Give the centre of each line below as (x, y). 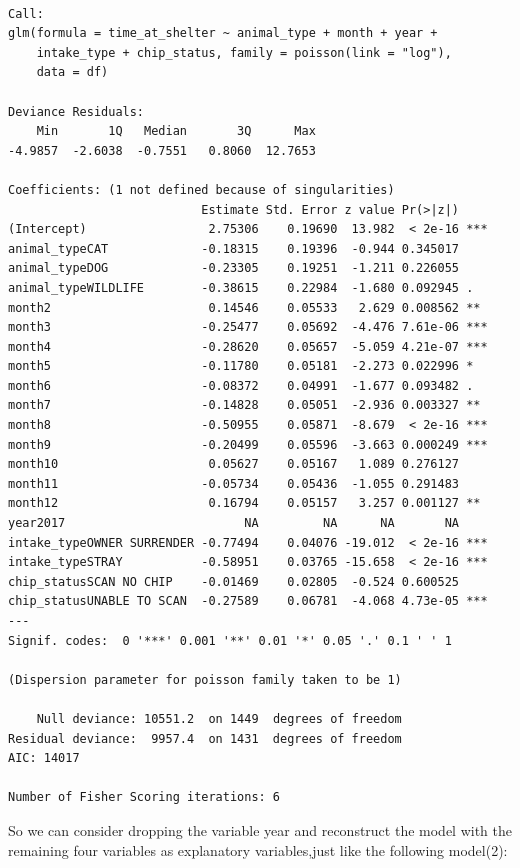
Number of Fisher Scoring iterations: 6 (144, 797)
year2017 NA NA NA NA (234, 523)
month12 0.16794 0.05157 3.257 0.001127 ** (244, 503)
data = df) (72, 72)
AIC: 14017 (44, 758)
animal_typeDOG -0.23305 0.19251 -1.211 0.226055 (234, 268)
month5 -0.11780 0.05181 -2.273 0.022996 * (241, 366)
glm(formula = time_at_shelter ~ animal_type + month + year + (223, 33)
